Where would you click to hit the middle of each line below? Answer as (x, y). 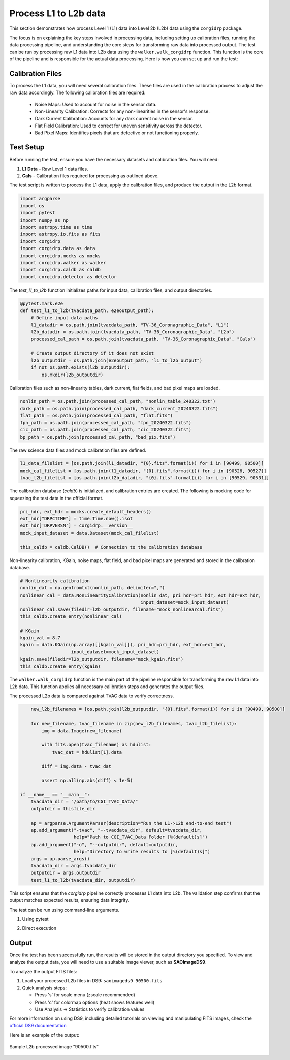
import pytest (38, 213)
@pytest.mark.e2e (42, 303)
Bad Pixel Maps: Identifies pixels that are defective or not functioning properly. (117, 133)
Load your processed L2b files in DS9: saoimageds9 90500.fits (92, 981)
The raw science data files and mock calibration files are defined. (78, 450)
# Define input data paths (65, 318)
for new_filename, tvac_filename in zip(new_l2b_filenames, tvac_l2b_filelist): (134, 724)
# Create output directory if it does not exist (92, 353)
